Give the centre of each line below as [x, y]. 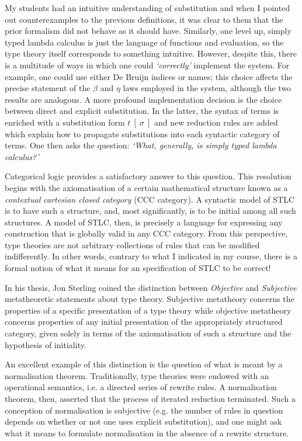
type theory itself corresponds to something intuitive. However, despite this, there [151, 53]
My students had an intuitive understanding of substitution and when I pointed [147, 8]
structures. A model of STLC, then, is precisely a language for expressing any [144, 222]
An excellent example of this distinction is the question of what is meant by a [144, 364]
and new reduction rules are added [216, 122]
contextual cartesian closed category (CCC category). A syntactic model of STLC [150, 199]
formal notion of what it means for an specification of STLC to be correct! [138, 268]
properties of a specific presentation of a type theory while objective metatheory [148, 310]
